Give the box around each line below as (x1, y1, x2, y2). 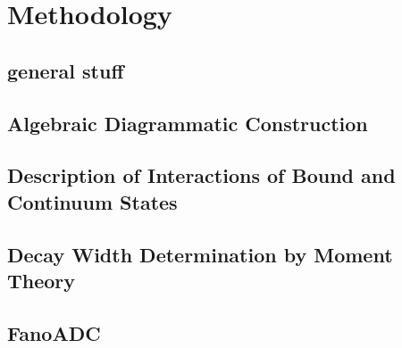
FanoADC (7, 319, 101, 346)
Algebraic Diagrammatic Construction (7, 109, 368, 137)
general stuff (7, 56, 124, 84)
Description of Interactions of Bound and (7, 162, 396, 189)
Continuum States (7, 187, 178, 215)
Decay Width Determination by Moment (7, 240, 393, 268)
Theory (7, 266, 76, 294)
